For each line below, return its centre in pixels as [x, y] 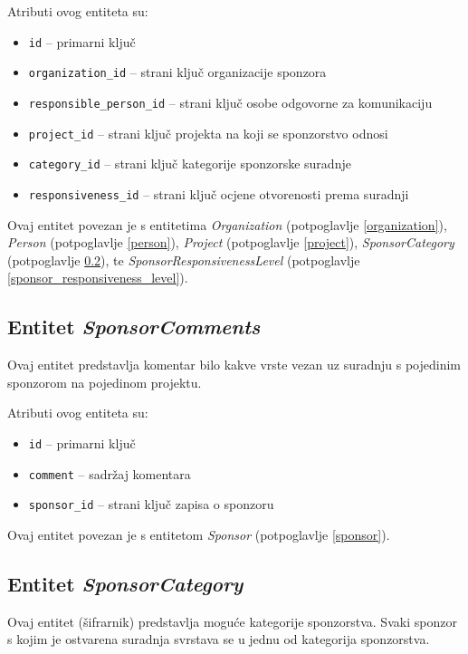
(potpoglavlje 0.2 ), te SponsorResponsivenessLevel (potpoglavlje [184, 260]
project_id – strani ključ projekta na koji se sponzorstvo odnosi [208, 133]
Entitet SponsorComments [134, 327]
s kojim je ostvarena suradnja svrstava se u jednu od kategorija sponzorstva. [219, 639]
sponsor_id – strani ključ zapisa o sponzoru [151, 504]
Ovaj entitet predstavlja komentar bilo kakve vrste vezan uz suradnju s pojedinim [234, 365]
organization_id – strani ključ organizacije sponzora [177, 72]
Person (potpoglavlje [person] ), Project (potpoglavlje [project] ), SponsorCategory [231, 242]
